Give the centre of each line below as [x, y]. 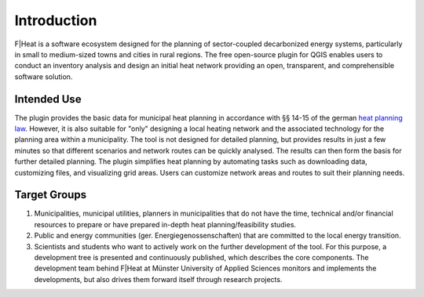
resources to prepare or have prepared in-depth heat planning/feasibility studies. [165, 224]
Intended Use [48, 99]
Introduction [56, 20]
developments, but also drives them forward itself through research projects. [158, 279]
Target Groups [50, 195]
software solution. [44, 76]
